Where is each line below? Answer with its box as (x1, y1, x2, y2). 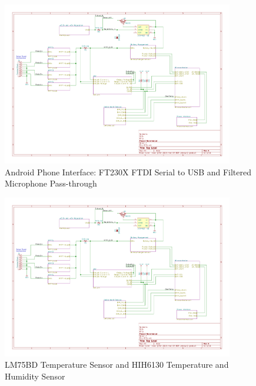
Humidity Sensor (5, 370, 65, 382)
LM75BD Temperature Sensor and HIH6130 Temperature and (5, 358, 229, 371)
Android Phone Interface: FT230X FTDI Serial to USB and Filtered (5, 165, 252, 178)
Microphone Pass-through (5, 177, 97, 189)
